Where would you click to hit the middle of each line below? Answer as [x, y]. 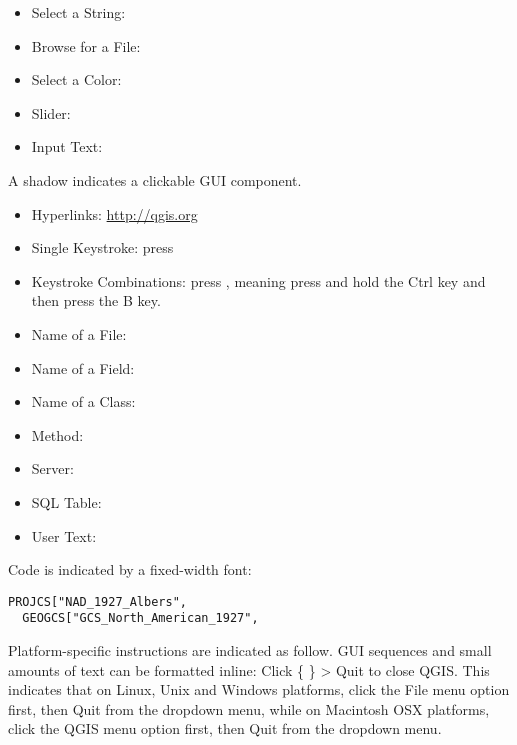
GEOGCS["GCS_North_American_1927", [140, 618]
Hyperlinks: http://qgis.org [114, 213]
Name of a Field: [83, 367]
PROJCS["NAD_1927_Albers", [97, 601]
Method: [57, 434]
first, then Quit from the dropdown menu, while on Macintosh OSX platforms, [249, 708]
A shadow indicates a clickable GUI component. [155, 179]
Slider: [51, 112]
